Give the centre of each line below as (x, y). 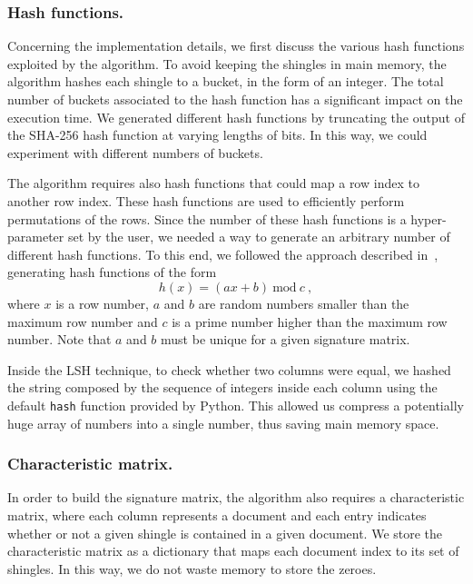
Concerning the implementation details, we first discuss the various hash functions (236, 46)
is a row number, (102, 303)
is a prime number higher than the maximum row (310, 321)
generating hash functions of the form (112, 272)
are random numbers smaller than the (304, 303)
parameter (36, 237)
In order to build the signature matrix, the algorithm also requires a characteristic (236, 497)
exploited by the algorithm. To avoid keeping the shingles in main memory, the (227, 63)
